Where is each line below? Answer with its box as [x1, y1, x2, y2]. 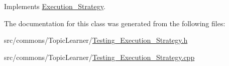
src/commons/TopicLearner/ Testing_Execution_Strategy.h [4, 35, 188, 45]
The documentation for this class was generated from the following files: [4, 18, 225, 28]
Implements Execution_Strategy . [4, 1, 105, 11]
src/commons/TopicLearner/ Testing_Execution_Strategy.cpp [4, 51, 195, 62]
